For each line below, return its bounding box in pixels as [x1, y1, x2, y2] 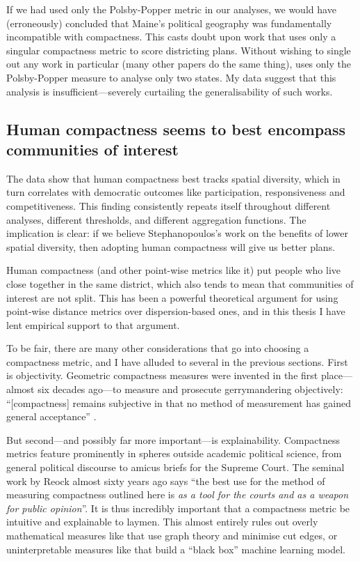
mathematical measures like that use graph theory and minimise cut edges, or [6, 528, 338, 542]
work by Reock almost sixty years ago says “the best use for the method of [6, 473, 325, 488]
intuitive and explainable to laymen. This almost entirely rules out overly [6, 514, 318, 529]
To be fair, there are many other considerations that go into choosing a [6, 341, 309, 355]
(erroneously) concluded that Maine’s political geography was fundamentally [6, 15, 332, 30]
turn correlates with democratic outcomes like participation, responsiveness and [6, 185, 345, 199]
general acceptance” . [6, 409, 97, 424]
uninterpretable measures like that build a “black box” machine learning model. [6, 541, 346, 556]
